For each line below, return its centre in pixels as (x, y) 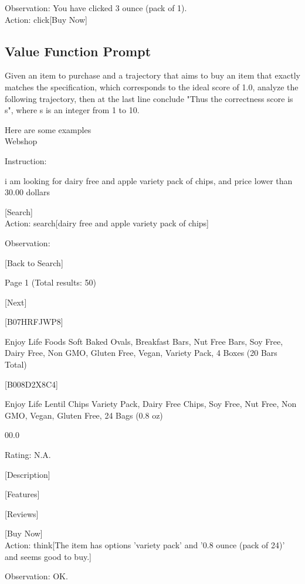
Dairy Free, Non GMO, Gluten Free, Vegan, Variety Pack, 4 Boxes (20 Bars (141, 353)
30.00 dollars (28, 192)
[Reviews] (22, 513)
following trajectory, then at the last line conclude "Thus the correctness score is (149, 98)
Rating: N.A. (28, 455)
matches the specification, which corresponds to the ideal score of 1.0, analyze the (152, 86)
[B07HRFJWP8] (34, 322)
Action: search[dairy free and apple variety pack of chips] (107, 223)
